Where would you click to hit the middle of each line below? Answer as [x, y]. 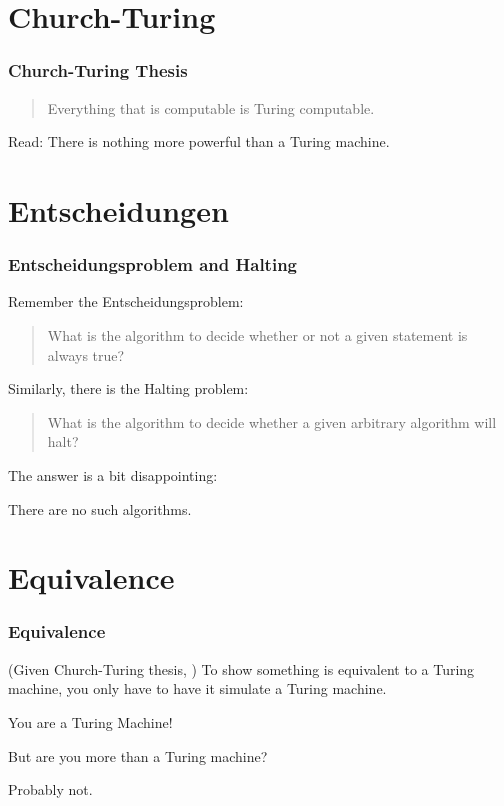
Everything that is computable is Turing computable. [211, 107]
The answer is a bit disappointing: [113, 474]
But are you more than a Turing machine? [138, 755]
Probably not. [50, 789]
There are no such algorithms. [100, 508]
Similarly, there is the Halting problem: [128, 388]
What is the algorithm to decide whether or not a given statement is [257, 334]
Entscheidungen [118, 209]
